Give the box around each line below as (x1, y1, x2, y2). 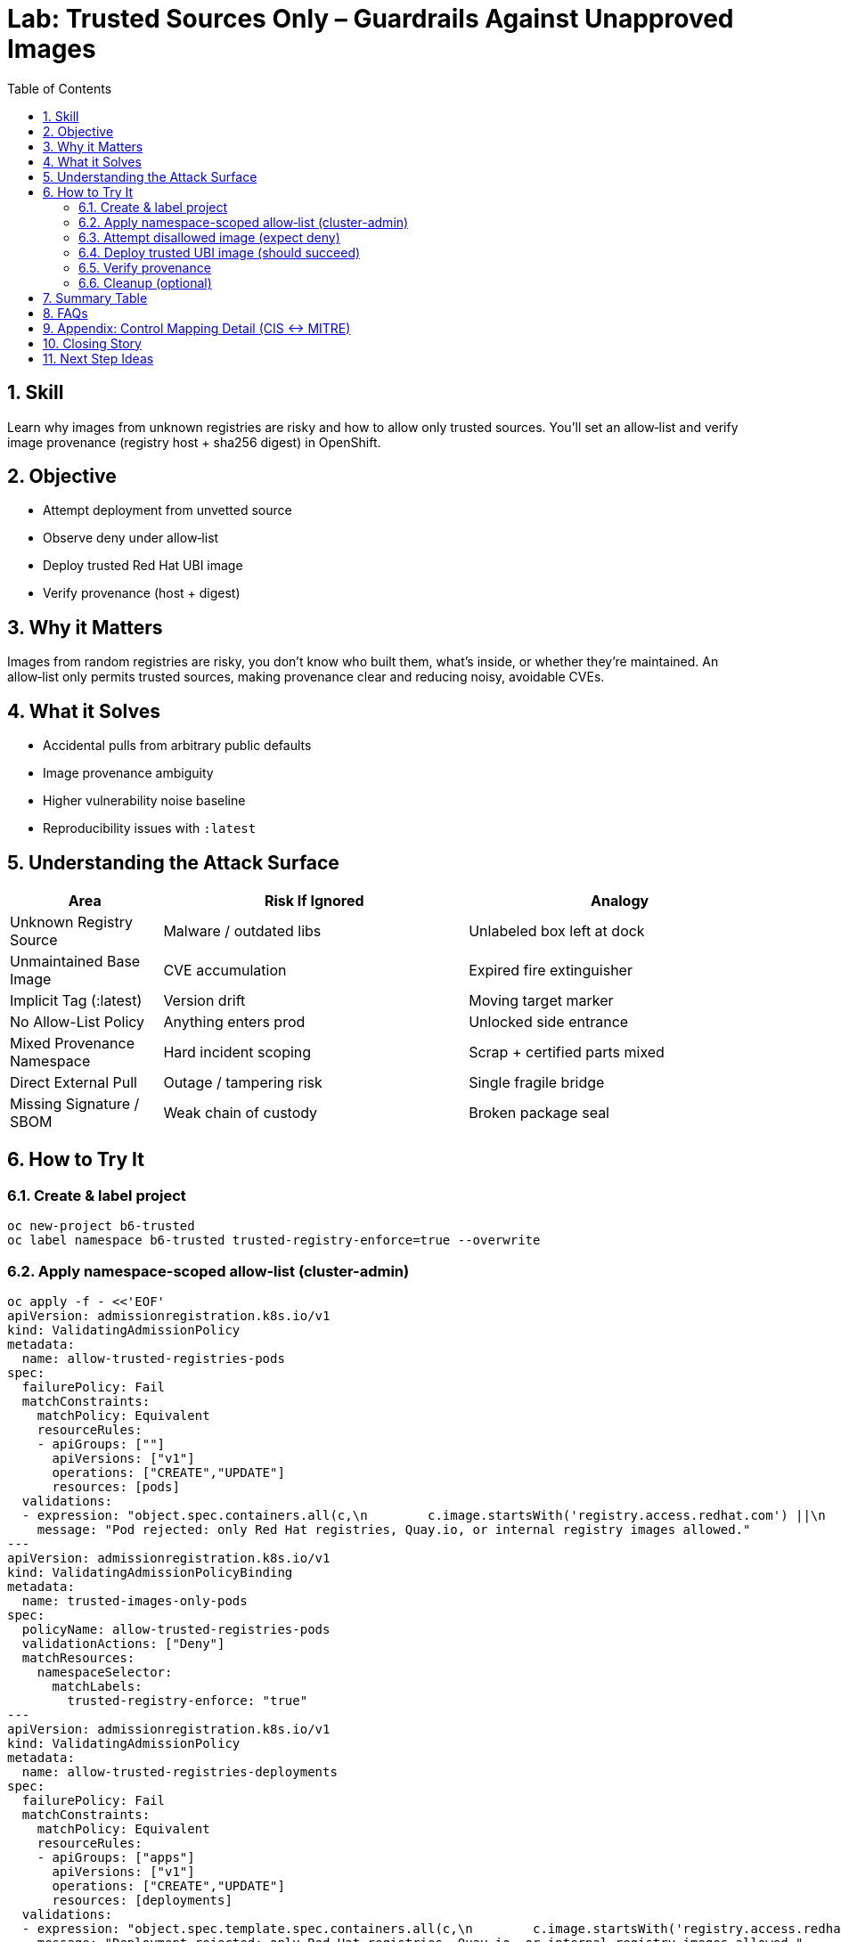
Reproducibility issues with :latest (43, 820, 257, 836)
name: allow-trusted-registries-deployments (21, 1764, 338, 1779)
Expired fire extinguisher (469, 960, 633, 979)
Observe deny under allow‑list (43, 530, 219, 546)
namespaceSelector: (37, 1664, 173, 1679)
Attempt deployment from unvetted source (43, 502, 292, 518)
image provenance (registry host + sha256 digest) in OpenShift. (7, 434, 381, 450)
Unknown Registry (10, 912, 133, 931)
